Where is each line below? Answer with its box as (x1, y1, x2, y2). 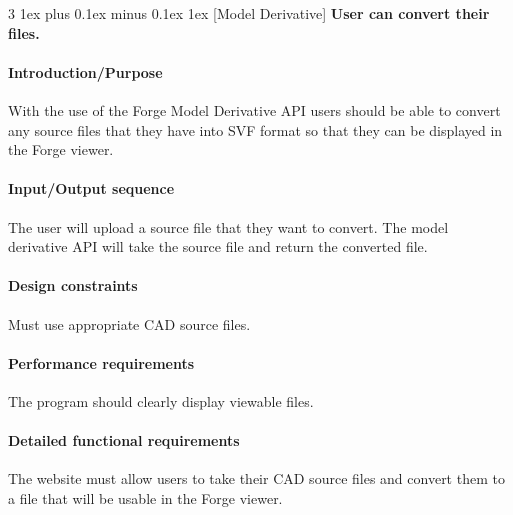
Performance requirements (8, 352, 195, 373)
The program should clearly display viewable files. (8, 390, 314, 411)
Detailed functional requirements (8, 430, 240, 451)
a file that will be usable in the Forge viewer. (8, 487, 283, 508)
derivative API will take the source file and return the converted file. (8, 236, 428, 257)
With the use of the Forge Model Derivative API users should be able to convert (8, 99, 501, 120)
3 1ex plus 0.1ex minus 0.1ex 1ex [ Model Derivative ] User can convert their (8, 3, 490, 23)
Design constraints (8, 275, 138, 296)
